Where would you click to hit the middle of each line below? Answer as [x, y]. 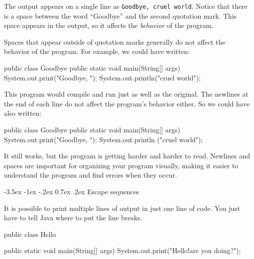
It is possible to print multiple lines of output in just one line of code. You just [122, 208]
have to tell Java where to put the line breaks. [73, 218]
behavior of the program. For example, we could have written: [97, 51]
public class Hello [30, 234]
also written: [23, 113]
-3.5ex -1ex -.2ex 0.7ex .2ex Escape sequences [72, 191]
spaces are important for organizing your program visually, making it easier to [121, 165]
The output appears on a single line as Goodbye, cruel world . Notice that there [126, 6]
